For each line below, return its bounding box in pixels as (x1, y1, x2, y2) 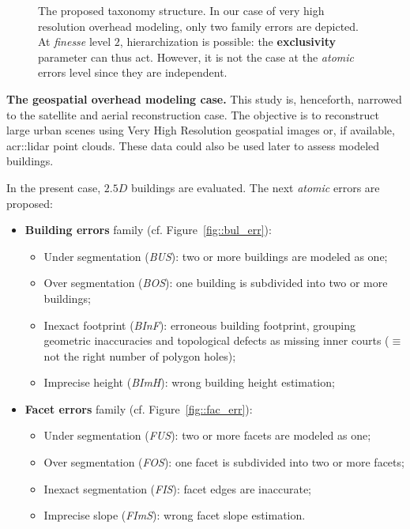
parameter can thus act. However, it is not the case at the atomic (38, 48, 354, 65)
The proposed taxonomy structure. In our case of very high (38, 2, 325, 18)
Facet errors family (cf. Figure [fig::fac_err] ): (24, 400, 253, 417)
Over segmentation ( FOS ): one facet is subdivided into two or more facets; (43, 454, 404, 470)
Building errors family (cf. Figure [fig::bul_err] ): (24, 221, 272, 238)
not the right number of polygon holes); (43, 347, 236, 364)
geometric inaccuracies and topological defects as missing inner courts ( (43, 332, 389, 349)
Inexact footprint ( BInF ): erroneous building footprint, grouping (43, 316, 355, 333)
